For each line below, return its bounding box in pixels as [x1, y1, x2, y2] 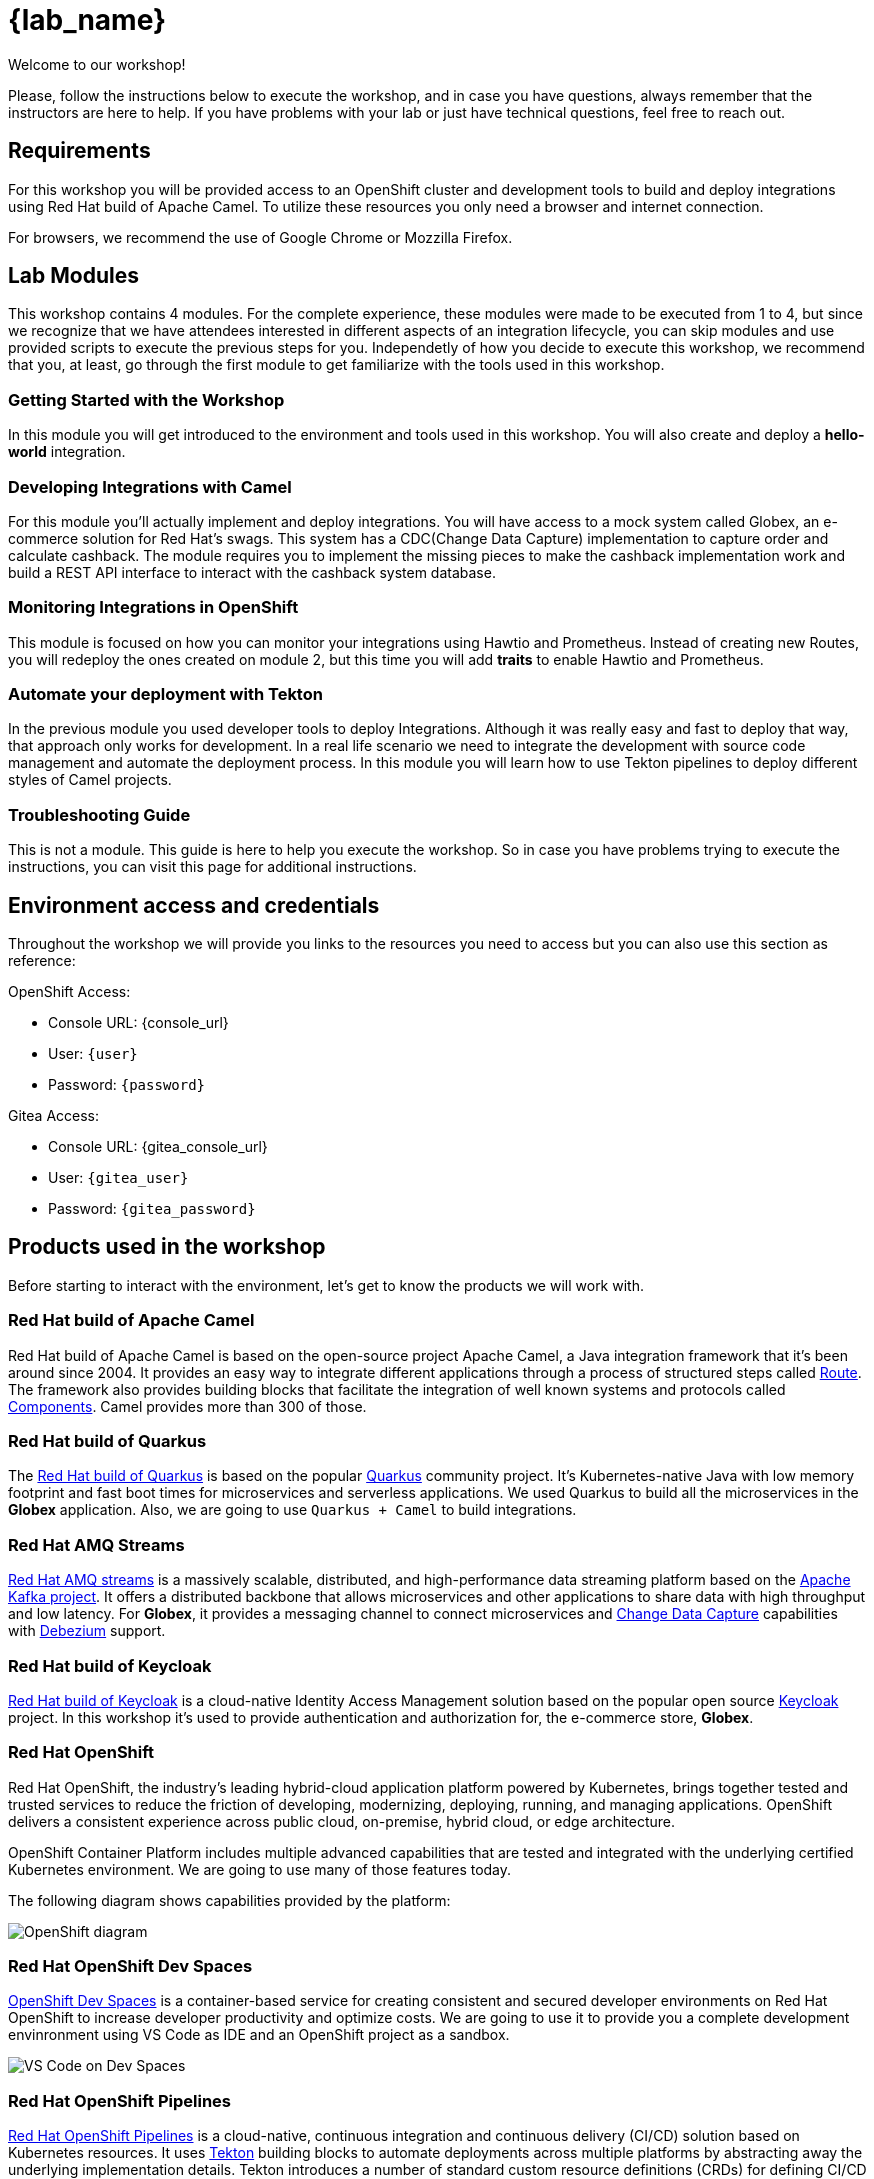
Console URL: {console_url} [48, 1014, 229, 1032]
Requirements [8, 138, 151, 164]
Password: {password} [48, 1076, 206, 1094]
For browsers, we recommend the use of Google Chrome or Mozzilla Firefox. [8, 228, 513, 246]
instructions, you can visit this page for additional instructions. [8, 858, 417, 876]
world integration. [8, 443, 126, 461]
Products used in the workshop [8, 1234, 326, 1260]
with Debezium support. [8, 1622, 166, 1640]
